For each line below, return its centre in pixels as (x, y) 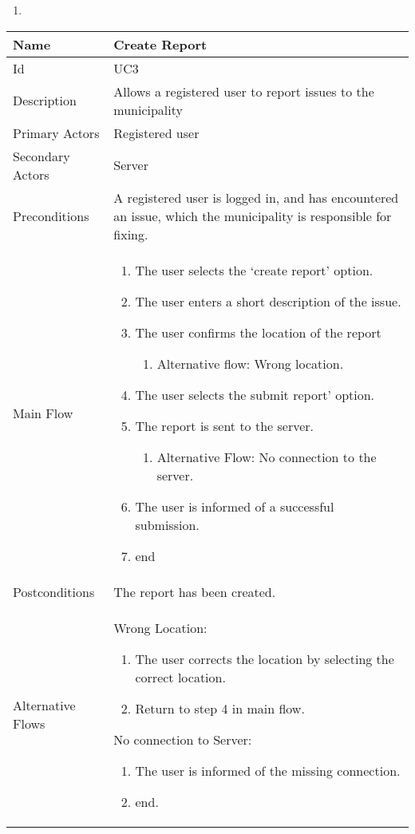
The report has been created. (195, 591)
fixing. (131, 234)
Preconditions (51, 215)
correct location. (180, 677)
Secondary (41, 156)
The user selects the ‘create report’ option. (254, 270)
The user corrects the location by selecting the (265, 658)
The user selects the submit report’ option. (255, 394)
